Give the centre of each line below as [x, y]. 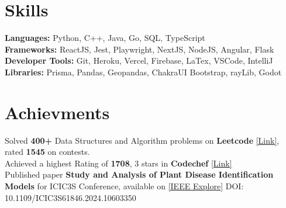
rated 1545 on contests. [47, 152]
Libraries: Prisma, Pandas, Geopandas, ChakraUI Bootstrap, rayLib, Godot [143, 72]
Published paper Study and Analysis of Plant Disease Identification [139, 174]
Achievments [57, 112]
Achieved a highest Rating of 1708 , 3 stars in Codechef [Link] [118, 163]
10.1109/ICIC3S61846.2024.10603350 [70, 197]
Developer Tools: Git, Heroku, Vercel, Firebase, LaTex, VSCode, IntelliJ [139, 60]
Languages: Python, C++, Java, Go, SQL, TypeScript [105, 38]
